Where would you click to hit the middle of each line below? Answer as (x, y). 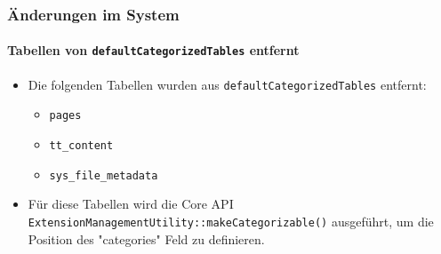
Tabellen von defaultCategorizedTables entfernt (153, 50)
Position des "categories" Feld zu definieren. (146, 238)
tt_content (81, 146)
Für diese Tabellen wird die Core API (131, 204)
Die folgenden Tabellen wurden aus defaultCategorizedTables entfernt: (227, 84)
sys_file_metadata (104, 175)
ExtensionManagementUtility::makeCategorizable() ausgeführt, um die (231, 221)
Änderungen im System (93, 14)
